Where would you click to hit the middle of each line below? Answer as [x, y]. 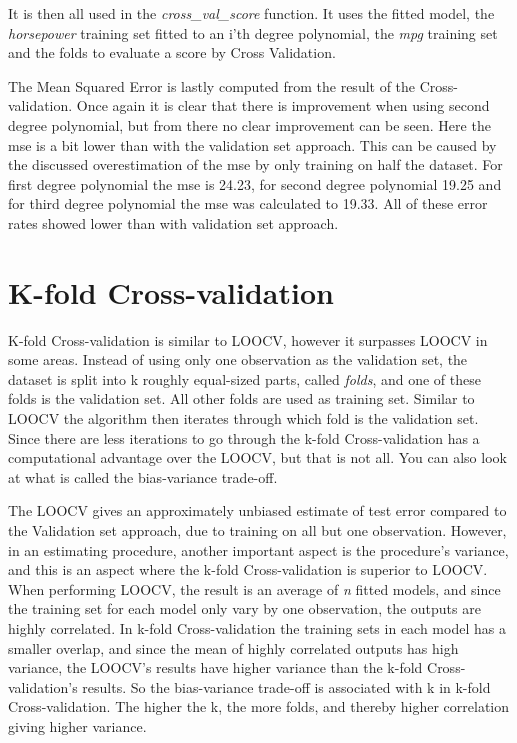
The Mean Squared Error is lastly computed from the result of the [212, 85]
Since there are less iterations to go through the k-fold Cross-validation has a [244, 437]
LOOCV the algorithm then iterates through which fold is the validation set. [243, 418]
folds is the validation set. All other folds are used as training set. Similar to [241, 398]
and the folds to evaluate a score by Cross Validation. [172, 52]
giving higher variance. [77, 725]
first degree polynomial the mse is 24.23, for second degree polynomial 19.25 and [255, 183]
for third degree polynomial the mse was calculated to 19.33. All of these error [248, 203]
